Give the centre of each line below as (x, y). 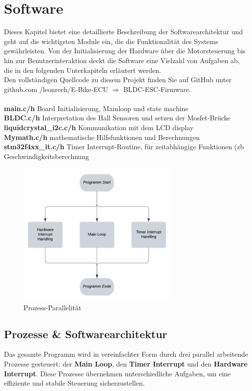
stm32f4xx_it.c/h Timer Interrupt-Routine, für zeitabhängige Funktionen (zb (124, 147)
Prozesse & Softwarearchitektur (86, 333)
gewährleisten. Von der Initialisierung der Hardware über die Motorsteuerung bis (125, 51)
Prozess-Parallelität (52, 307)
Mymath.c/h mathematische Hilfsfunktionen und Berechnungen (102, 137)
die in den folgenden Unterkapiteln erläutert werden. (83, 70)
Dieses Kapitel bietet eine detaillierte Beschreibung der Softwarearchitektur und (124, 32)
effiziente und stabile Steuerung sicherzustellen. (74, 383)
